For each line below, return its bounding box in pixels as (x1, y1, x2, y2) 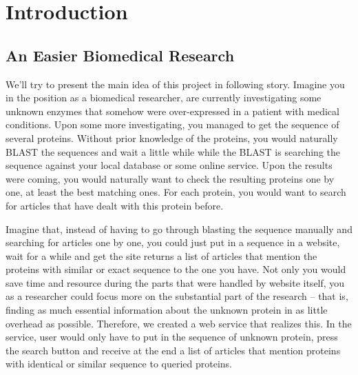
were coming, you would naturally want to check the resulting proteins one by (6, 171, 335, 185)
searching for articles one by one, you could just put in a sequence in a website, (6, 235, 340, 250)
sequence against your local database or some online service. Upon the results (6, 158, 333, 172)
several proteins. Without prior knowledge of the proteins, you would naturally (6, 130, 338, 145)
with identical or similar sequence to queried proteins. (6, 356, 232, 371)
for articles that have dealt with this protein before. (6, 198, 224, 212)
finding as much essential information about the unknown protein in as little (6, 303, 328, 317)
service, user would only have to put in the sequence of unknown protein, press (6, 330, 338, 344)
